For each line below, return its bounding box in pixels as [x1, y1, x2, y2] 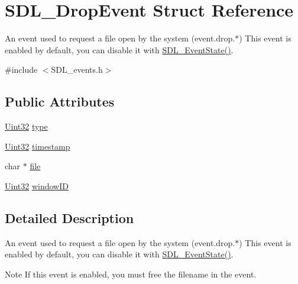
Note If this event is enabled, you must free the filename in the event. [5, 267, 257, 280]
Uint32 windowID [5, 179, 69, 192]
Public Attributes [5, 92, 115, 111]
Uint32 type [5, 120, 48, 133]
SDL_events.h [51, 63, 103, 76]
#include [5, 63, 38, 76]
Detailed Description [5, 208, 134, 227]
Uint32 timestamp [5, 140, 70, 152]
